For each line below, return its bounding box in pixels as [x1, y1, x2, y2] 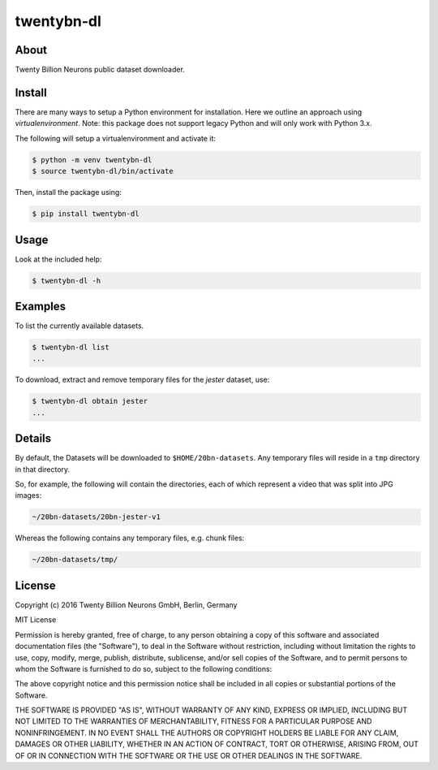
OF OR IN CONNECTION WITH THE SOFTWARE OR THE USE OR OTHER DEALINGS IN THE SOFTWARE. [15, 751, 363, 760]
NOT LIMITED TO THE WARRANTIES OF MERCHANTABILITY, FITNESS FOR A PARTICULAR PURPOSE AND [15, 716, 372, 726]
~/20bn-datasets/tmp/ [32, 555, 118, 565]
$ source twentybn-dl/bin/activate [32, 167, 174, 176]
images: [15, 491, 42, 500]
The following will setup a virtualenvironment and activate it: [15, 133, 217, 143]
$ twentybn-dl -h [32, 276, 101, 285]
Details [15, 431, 52, 446]
